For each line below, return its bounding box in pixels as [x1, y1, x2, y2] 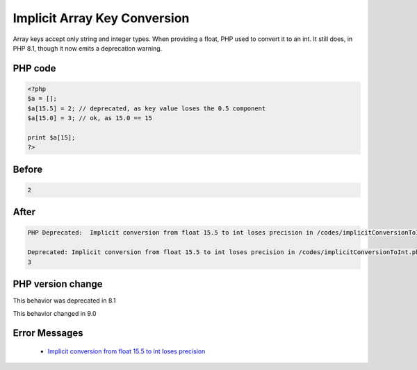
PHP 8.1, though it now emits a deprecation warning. [13, 44, 163, 52]
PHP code [13, 62, 56, 74]
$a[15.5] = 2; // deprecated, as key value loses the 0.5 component [27, 104, 266, 112]
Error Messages [13, 327, 83, 339]
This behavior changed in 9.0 [13, 309, 97, 317]
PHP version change [13, 278, 104, 290]
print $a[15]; [27, 133, 76, 142]
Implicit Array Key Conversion [13, 10, 190, 26]
